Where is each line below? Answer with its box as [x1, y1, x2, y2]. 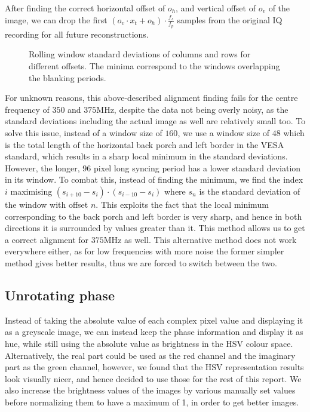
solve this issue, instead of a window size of [5, 126, 162, 139]
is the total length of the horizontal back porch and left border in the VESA [5, 138, 284, 150]
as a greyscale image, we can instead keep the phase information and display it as [5, 325, 303, 338]
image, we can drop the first [5, 13, 108, 26]
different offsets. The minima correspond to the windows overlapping [29, 60, 280, 72]
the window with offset [5, 198, 88, 210]
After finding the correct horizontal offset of [5, 2, 165, 14]
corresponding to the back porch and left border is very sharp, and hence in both [5, 210, 302, 222]
